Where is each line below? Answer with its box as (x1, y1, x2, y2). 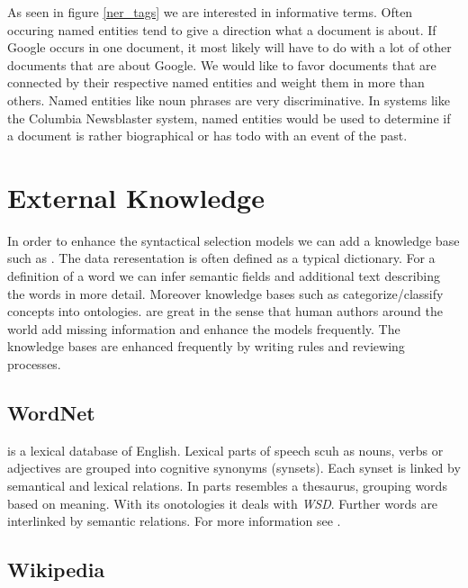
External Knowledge (7, 178, 265, 215)
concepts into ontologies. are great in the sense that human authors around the (7, 302, 443, 321)
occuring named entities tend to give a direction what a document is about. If (7, 20, 436, 39)
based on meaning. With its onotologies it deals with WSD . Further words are (7, 493, 438, 512)
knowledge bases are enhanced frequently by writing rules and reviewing (7, 337, 405, 356)
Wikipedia (7, 556, 105, 583)
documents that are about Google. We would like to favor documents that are (7, 55, 436, 74)
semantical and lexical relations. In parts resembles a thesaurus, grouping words (7, 476, 447, 495)
